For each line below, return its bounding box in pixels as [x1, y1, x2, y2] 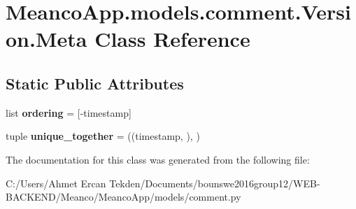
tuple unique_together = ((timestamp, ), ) [6, 129, 200, 143]
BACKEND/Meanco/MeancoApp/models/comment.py [6, 189, 241, 204]
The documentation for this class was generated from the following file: [6, 152, 310, 166]
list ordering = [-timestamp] [6, 105, 131, 120]
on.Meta [6, 24, 87, 53]
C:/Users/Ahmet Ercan [6, 175, 106, 190]
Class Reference [94, 24, 250, 53]
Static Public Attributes [6, 72, 184, 94]
